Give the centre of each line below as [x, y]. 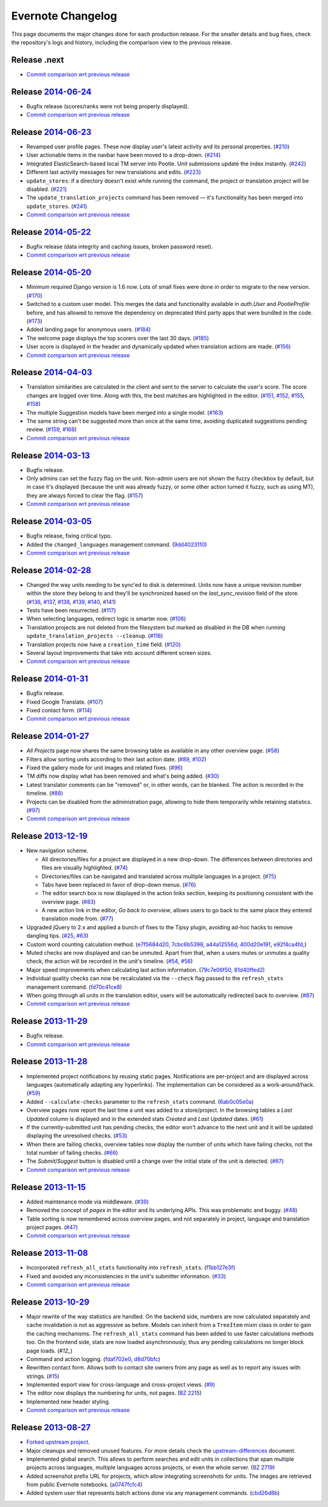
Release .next [38, 60]
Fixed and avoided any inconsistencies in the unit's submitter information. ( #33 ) [126, 1276]
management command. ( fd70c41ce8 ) [74, 987]
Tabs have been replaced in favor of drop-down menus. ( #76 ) [119, 884]
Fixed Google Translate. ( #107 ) [65, 702]
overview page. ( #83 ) [69, 902]
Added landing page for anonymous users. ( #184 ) [89, 330]
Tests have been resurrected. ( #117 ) [71, 610]
